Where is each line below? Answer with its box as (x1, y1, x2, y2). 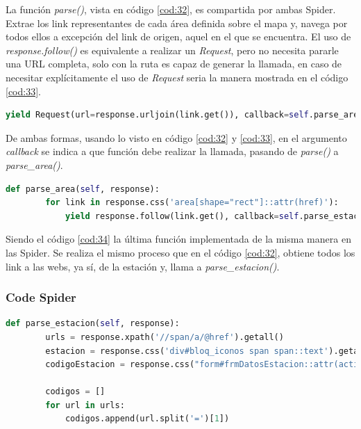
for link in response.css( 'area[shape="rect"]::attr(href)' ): (45, 197, 339, 208)
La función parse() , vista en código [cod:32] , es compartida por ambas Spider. (6, 2, 336, 16)
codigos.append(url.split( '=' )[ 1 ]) (65, 414, 230, 424)
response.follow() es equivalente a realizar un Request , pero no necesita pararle (6, 42, 339, 57)
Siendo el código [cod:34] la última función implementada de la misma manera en (6, 232, 351, 246)
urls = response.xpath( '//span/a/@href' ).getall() (45, 332, 284, 342)
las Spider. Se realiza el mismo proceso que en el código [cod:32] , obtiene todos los (6, 245, 355, 259)
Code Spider (6, 289, 76, 306)
